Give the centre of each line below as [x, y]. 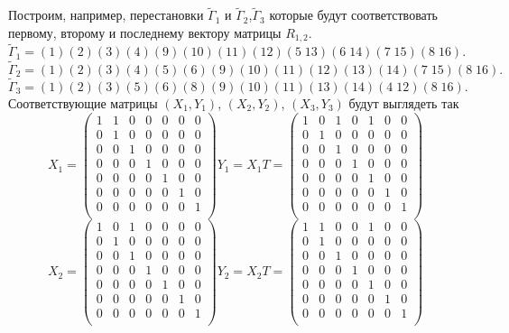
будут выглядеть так [404, 102]
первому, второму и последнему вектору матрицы [145, 32]
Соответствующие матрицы [83, 102]
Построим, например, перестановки [106, 15]
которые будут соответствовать [353, 15]
